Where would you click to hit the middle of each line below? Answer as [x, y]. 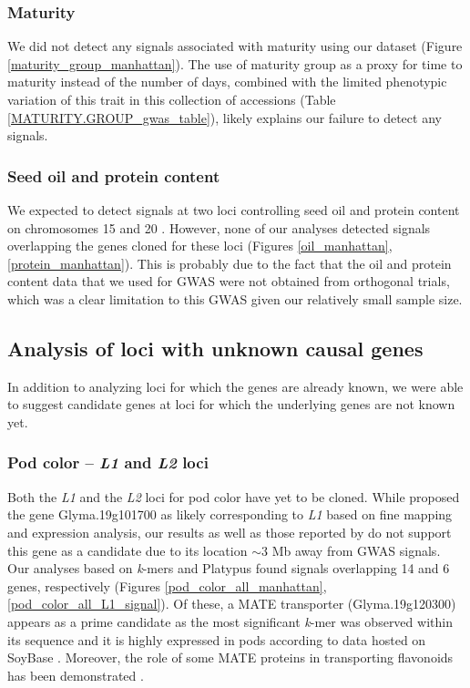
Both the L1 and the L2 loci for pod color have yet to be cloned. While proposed [234, 496]
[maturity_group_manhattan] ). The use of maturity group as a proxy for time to [235, 63]
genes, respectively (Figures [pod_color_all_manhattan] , [167, 585]
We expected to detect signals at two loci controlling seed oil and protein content [234, 210]
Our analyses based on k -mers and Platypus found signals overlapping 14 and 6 [229, 568]
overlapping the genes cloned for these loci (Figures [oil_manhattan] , [200, 246]
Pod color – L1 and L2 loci [108, 462]
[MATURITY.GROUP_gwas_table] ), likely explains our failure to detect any [225, 117]
